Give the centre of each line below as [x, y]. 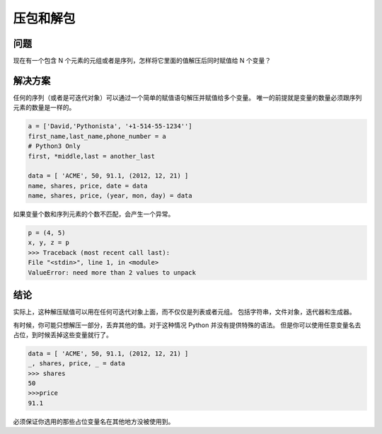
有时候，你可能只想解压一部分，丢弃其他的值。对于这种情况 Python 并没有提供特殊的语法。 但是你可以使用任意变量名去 [187, 325]
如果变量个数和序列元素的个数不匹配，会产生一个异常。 [94, 214]
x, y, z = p [49, 243]
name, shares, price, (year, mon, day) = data [110, 196]
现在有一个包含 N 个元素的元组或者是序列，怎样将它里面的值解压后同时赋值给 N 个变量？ [142, 61]
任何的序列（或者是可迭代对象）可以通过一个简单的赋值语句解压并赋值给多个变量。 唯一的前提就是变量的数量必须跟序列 [187, 97]
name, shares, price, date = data [88, 185]
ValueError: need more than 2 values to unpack [112, 272]
